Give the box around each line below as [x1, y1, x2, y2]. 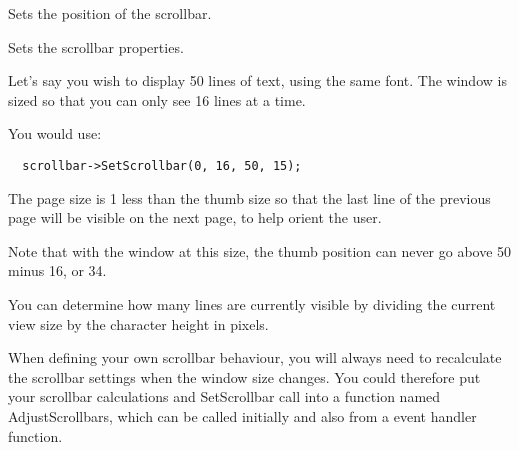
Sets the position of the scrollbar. [8, 3, 212, 23]
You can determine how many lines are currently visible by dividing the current [8, 294, 496, 314]
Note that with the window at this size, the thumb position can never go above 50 [8, 240, 512, 261]
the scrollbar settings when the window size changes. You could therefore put [8, 366, 481, 387]
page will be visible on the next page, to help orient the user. [8, 207, 382, 228]
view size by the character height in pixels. [8, 313, 269, 334]
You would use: [8, 123, 102, 144]
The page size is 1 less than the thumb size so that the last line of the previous [8, 187, 491, 208]
